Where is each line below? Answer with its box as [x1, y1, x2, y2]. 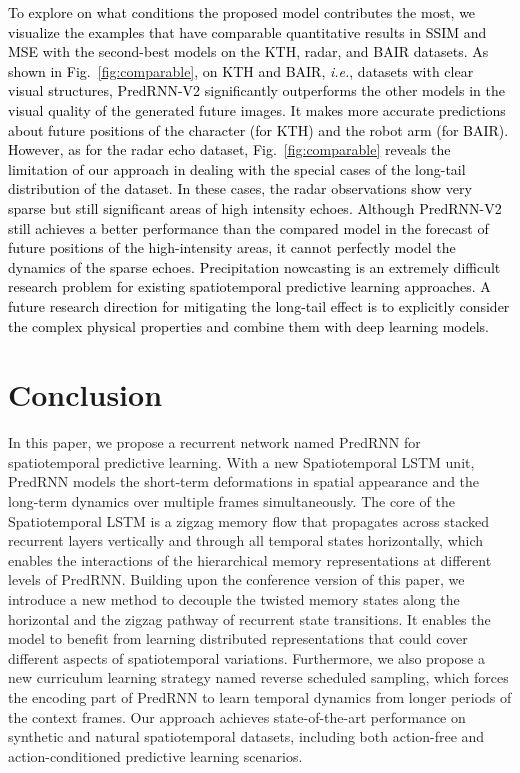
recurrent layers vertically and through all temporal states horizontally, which [8, 530, 484, 551]
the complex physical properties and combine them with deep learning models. [8, 315, 490, 336]
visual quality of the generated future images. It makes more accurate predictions [8, 99, 506, 120]
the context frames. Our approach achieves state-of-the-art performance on [8, 706, 466, 727]
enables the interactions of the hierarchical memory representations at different [8, 549, 492, 570]
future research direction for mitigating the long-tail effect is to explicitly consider [8, 295, 510, 316]
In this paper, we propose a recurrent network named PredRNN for [8, 432, 421, 453]
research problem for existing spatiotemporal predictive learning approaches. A [8, 276, 491, 297]
